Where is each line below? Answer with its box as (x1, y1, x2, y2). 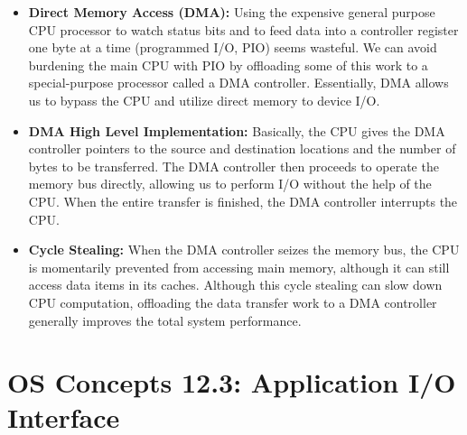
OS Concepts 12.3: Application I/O (7, 364, 456, 401)
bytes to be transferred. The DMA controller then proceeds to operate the (28, 156, 439, 175)
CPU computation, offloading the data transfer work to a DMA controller (28, 292, 437, 311)
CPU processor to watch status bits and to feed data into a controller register (28, 20, 459, 39)
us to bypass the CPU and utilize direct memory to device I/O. (28, 90, 380, 109)
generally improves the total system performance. (28, 310, 302, 329)
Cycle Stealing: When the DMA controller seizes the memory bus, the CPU (28, 240, 460, 259)
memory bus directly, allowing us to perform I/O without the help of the (28, 174, 432, 193)
